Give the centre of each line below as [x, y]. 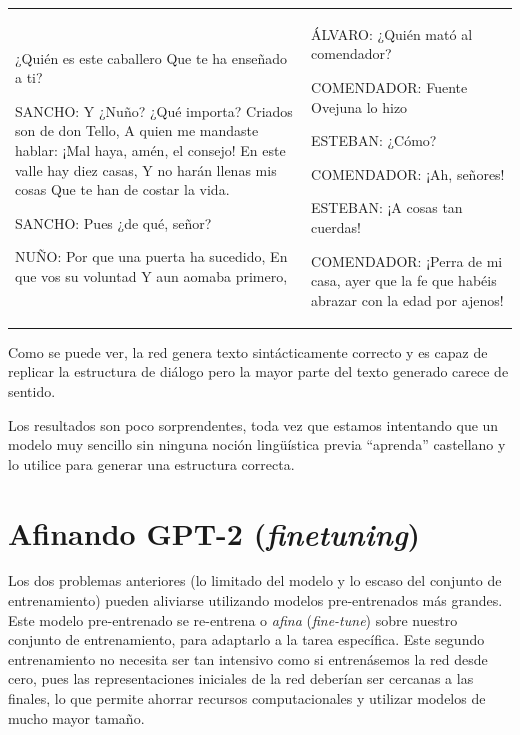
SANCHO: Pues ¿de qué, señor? [113, 222]
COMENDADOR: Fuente [389, 86]
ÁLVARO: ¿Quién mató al [392, 33]
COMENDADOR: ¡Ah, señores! [408, 173]
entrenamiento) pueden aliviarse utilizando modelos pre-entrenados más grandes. [255, 600]
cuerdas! [336, 226]
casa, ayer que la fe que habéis [404, 280]
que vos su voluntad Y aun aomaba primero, [151, 275]
